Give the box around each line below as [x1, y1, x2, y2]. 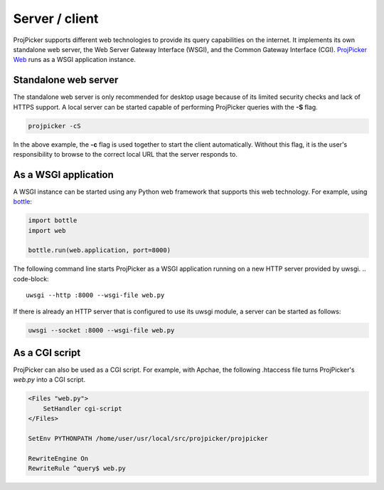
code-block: [13, 274, 49, 283]
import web [28, 226, 66, 234]
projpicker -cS [28, 122, 81, 130]
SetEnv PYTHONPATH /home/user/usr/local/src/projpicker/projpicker [28, 434, 269, 443]
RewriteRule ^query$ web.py [28, 464, 126, 473]
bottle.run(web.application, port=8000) [28, 246, 171, 254]
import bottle [28, 217, 78, 224]
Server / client [13, 11, 99, 26]
